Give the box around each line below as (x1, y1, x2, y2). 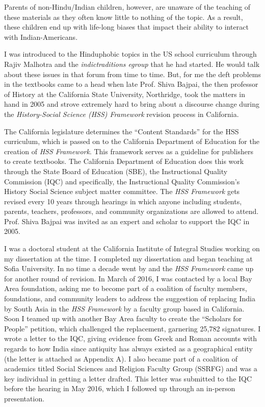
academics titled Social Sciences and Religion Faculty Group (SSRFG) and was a (4, 363, 257, 374)
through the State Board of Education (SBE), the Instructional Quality (4, 165, 228, 176)
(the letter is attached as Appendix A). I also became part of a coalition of (4, 353, 238, 364)
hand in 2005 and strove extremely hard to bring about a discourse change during (4, 99, 260, 109)
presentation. (4, 393, 45, 403)
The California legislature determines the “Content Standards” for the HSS (4, 126, 239, 136)
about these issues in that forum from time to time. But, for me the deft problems (4, 68, 261, 79)
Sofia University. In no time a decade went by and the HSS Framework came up (4, 263, 254, 274)
